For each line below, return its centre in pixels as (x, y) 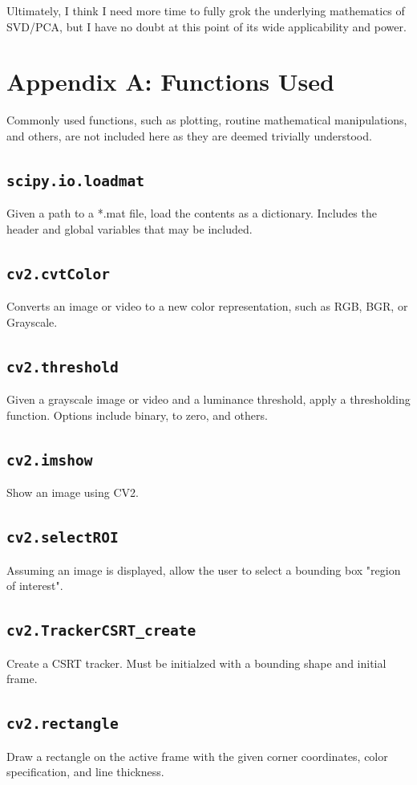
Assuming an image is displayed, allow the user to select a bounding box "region (204, 569)
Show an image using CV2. (73, 492)
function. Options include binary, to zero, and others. (137, 415)
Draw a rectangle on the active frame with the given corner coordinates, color (197, 756)
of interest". (35, 586)
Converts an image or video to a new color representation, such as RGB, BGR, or (207, 306)
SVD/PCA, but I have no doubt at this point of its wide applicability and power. (206, 26)
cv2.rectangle (63, 724)
